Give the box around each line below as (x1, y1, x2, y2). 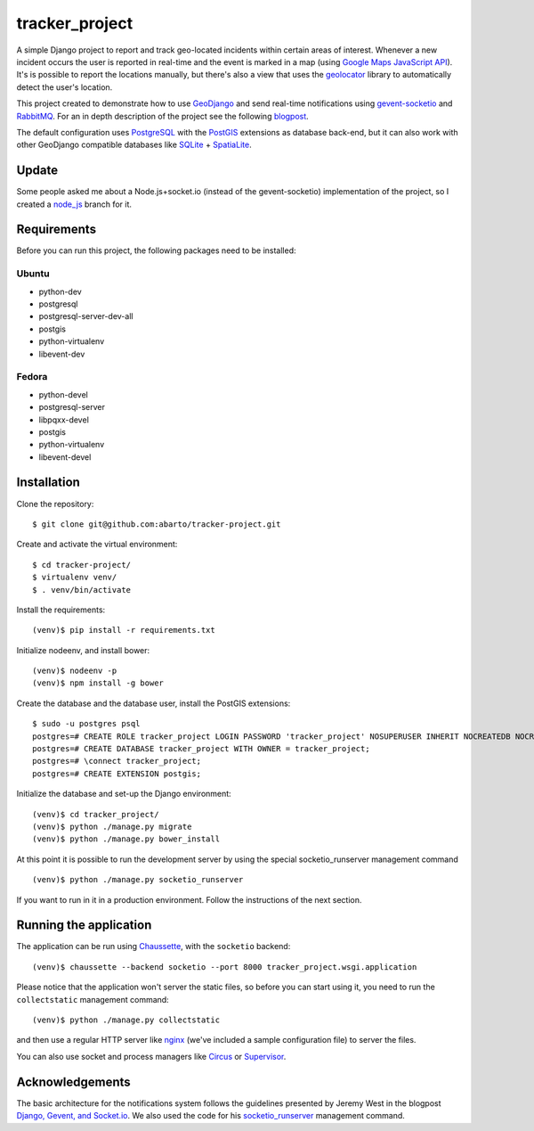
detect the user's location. (16, 81, 113, 93)
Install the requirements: (16, 604, 106, 615)
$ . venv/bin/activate (32, 585, 132, 594)
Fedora (16, 371, 48, 383)
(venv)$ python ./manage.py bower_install (32, 834, 221, 844)
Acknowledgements (16, 1074, 131, 1089)
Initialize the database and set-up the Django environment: (16, 789, 231, 799)
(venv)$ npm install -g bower (32, 678, 165, 688)
